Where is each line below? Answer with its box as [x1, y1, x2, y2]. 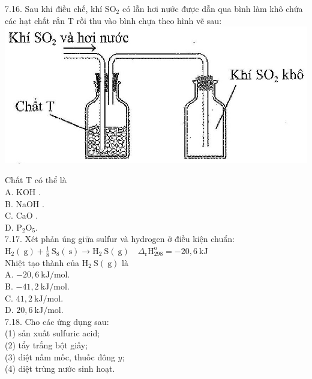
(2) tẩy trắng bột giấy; [5, 338, 88, 351]
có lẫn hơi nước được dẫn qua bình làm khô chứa [122, 2, 303, 14]
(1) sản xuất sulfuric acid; [5, 327, 100, 339]
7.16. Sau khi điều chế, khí [5, 2, 103, 14]
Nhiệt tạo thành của [5, 256, 80, 268]
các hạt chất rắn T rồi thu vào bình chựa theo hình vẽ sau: [5, 14, 222, 26]
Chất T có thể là [5, 174, 67, 186]
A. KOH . [5, 185, 41, 198]
